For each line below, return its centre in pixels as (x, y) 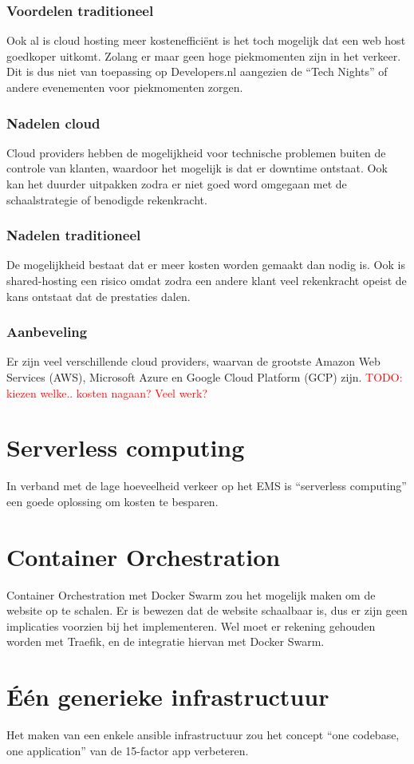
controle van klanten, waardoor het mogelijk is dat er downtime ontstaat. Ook (197, 168)
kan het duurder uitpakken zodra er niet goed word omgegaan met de (177, 184)
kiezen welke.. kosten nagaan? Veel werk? (107, 392)
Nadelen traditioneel (74, 235)
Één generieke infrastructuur (168, 697)
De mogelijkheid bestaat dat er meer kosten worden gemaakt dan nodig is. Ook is (206, 265)
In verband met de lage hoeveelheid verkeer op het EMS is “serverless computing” (207, 486)
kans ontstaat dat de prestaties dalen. (99, 296)
